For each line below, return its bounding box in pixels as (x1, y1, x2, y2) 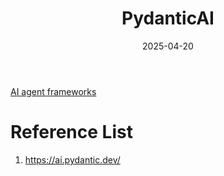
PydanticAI (121, 7, 215, 30)
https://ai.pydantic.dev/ (24, 153, 121, 166)
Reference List (10, 121, 133, 144)
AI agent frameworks (10, 85, 97, 97)
